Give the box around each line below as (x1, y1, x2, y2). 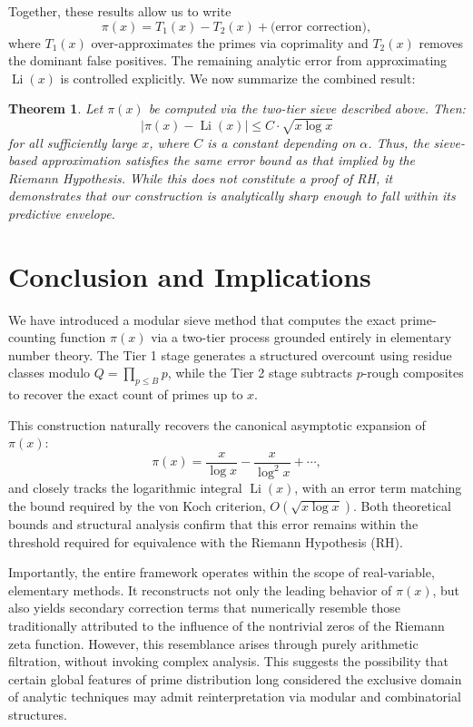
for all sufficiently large (8, 133, 138, 152)
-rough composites (362, 363, 464, 382)
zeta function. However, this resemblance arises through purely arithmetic (8, 634, 419, 653)
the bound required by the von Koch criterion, (8, 496, 266, 515)
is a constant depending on (207, 133, 356, 152)
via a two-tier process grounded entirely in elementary (151, 328, 452, 347)
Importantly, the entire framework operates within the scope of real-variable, (8, 563, 435, 582)
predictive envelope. (8, 203, 115, 222)
